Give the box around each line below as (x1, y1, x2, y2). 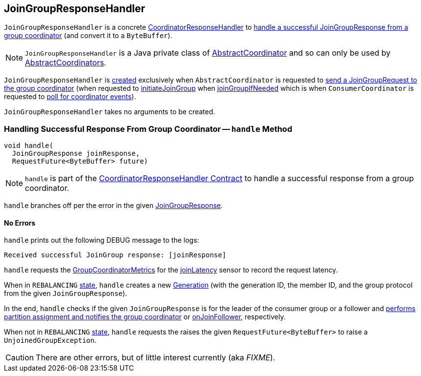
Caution (5, 353, 34, 363)
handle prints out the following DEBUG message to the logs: (4, 236, 199, 245)
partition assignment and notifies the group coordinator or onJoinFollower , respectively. (4, 313, 286, 321)
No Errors (4, 218, 36, 227)
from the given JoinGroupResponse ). (4, 289, 127, 298)
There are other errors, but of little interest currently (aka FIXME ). (36, 353, 275, 363)
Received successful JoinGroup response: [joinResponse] (4, 251, 227, 259)
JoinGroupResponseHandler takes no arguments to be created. (4, 107, 215, 116)
